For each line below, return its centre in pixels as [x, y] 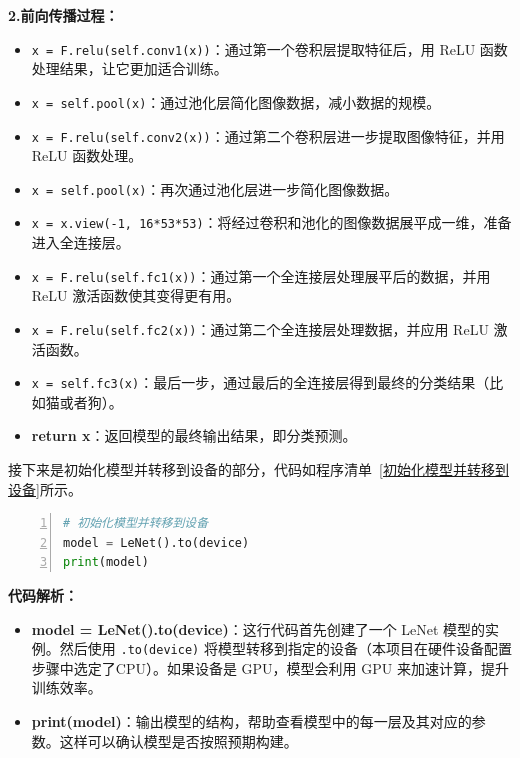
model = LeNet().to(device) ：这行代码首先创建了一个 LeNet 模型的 [258, 628]
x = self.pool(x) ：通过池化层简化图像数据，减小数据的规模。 [236, 101]
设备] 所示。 [45, 488]
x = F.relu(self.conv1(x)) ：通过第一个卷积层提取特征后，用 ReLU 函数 [269, 48]
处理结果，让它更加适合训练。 [129, 68]
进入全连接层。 [80, 242]
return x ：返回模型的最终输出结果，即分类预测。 [194, 435]
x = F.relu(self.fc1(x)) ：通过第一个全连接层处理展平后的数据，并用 [261, 275]
